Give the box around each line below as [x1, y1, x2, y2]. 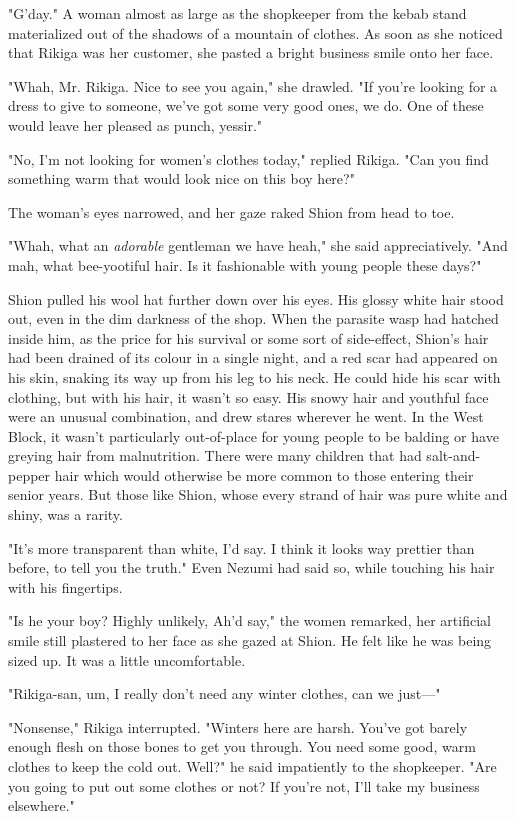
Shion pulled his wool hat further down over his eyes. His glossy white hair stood [8, 288, 504, 309]
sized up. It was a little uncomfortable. [8, 649, 246, 670]
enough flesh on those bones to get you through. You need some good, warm [8, 736, 476, 757]
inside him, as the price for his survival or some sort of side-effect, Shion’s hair [8, 327, 489, 348]
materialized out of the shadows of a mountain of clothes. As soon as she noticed [8, 22, 503, 43]
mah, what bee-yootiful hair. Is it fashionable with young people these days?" [8, 254, 482, 275]
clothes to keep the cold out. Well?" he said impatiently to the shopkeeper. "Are [8, 756, 497, 776]
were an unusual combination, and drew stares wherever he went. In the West [8, 406, 484, 427]
